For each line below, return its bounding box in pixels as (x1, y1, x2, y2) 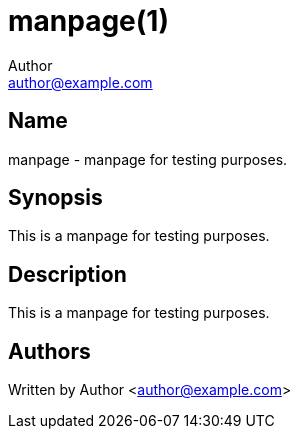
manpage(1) (8, 4, 169, 38)
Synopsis (8, 185, 103, 211)
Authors (8, 338, 91, 364)
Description (8, 261, 127, 287)
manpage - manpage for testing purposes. (8, 150, 288, 168)
